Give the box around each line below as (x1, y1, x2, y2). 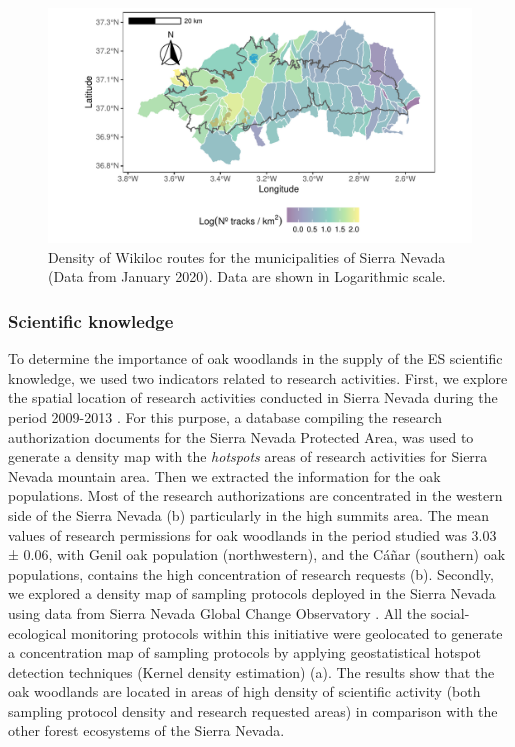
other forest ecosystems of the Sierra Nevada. (8, 720, 285, 741)
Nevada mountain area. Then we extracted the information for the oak (8, 465, 441, 486)
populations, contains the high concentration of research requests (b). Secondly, (8, 563, 494, 584)
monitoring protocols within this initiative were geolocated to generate (70, 622, 503, 643)
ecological (8, 622, 67, 643)
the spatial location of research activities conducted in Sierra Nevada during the (8, 387, 498, 408)
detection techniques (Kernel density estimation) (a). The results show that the (8, 661, 495, 682)
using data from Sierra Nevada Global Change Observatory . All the (8, 602, 427, 623)
